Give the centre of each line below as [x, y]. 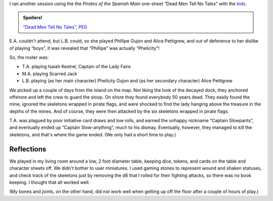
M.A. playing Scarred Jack [50, 74]
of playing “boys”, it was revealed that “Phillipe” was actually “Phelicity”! [84, 48]
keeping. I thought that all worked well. [50, 182]
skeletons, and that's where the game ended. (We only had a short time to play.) [93, 134]
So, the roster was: [29, 57]
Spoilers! [33, 18]
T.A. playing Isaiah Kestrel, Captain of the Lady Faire [76, 67]
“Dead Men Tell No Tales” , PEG [55, 27]
